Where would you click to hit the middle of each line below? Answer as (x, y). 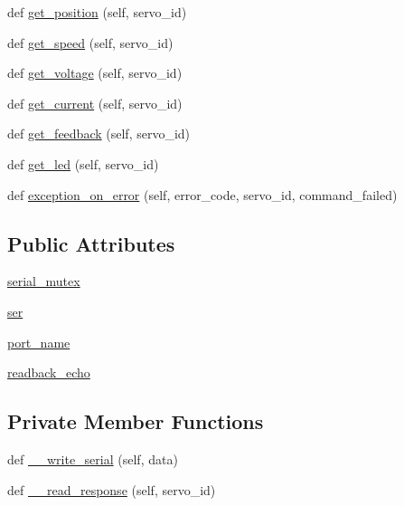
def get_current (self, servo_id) (95, 103)
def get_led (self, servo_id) (83, 163)
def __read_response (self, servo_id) (112, 489)
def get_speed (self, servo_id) (90, 42)
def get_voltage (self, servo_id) (95, 73)
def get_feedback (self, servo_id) (99, 134)
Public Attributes (91, 243)
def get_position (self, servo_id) (97, 12)
